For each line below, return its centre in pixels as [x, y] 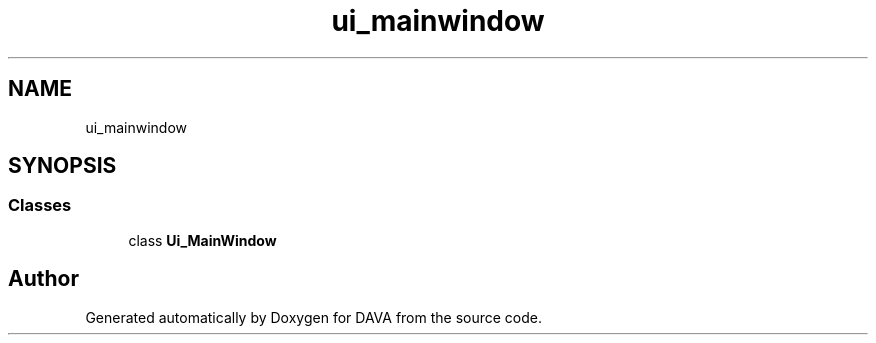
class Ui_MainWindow [202, 240]
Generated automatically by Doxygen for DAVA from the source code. [314, 317]
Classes [40, 205]
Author [43, 279]
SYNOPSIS [62, 166]
